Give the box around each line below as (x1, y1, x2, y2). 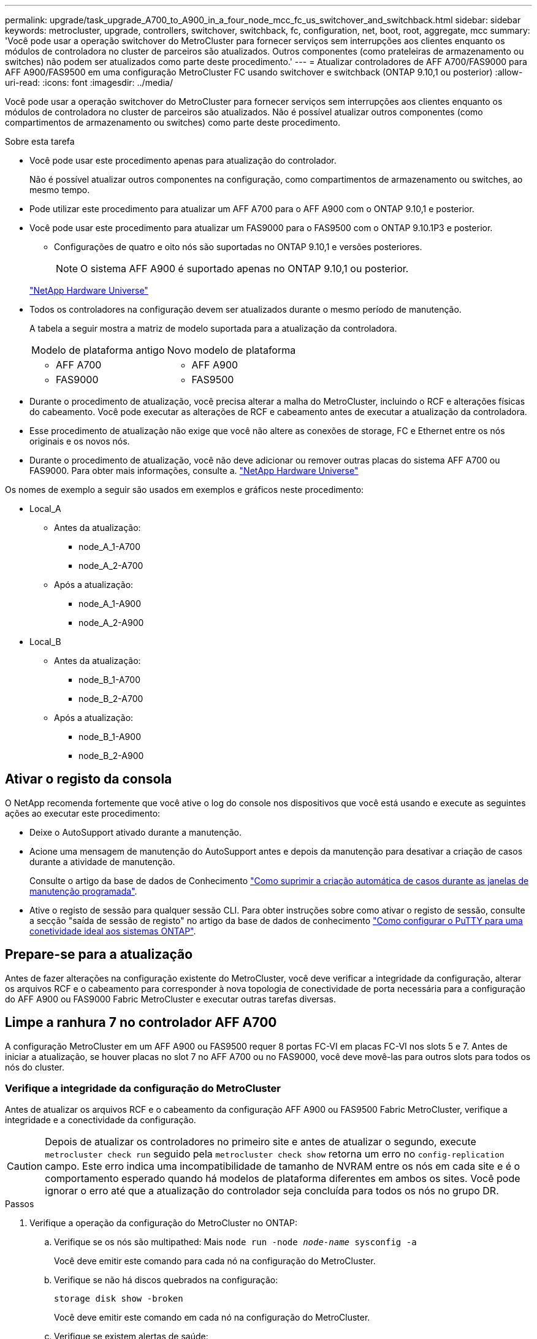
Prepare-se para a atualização (5, 947, 193, 963)
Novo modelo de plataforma (167, 344, 296, 356)
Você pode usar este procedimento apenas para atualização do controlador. (29, 155, 337, 166)
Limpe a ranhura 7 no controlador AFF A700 (5, 1015, 277, 1031)
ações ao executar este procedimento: (5, 807, 161, 818)
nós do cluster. (5, 1061, 64, 1072)
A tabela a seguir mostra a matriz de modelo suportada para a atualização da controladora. (29, 323, 397, 334)
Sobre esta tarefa (5, 136, 75, 147)
